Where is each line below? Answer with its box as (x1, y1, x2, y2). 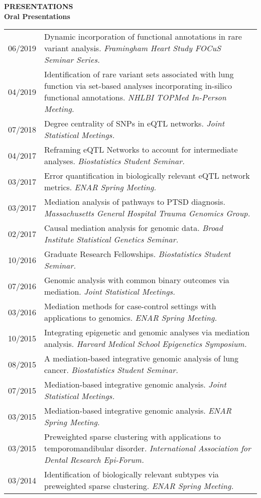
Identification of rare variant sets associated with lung (44, 68, 234, 80)
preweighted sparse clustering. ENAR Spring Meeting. (44, 480, 234, 492)
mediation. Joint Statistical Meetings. (44, 286, 175, 298)
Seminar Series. (44, 54, 100, 66)
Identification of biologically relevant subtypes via (44, 468, 219, 480)
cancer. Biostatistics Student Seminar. (44, 364, 178, 376)
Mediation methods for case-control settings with (44, 300, 216, 312)
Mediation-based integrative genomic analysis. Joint (44, 379, 226, 391)
